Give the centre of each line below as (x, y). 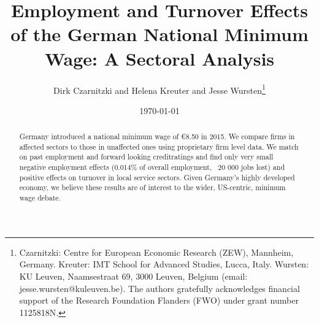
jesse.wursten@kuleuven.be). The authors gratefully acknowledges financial (159, 288)
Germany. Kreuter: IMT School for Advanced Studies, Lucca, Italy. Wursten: (164, 264)
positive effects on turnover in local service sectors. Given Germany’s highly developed (157, 177)
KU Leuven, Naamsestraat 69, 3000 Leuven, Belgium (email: (133, 276)
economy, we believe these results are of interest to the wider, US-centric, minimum (152, 187)
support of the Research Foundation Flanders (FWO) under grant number (159, 300)
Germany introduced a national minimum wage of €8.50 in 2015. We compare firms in (157, 136)
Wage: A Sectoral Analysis (159, 58)
